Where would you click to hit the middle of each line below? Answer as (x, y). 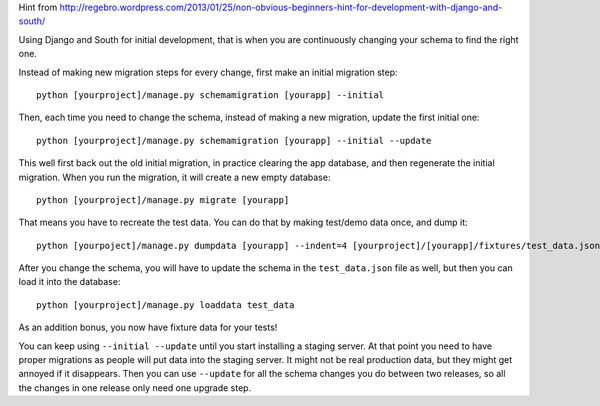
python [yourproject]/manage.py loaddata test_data (165, 304)
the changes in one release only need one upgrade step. (135, 387)
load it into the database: (69, 282)
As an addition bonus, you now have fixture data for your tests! (148, 327)
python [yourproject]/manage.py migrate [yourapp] (163, 199)
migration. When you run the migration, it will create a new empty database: (174, 177)
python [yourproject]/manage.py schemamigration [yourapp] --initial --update (234, 140)
